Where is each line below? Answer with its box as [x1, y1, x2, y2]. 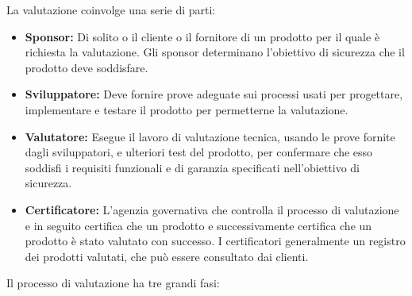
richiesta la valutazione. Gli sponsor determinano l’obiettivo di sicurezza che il [25, 44, 405, 60]
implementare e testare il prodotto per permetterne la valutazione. [25, 101, 348, 117]
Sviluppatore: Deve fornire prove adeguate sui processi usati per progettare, [25, 86, 403, 102]
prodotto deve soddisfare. [25, 59, 148, 75]
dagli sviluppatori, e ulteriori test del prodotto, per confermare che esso [25, 144, 373, 160]
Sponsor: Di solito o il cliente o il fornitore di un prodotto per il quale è [25, 28, 380, 44]
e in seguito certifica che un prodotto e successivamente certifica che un [25, 217, 372, 233]
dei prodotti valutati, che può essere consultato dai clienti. [25, 248, 309, 264]
